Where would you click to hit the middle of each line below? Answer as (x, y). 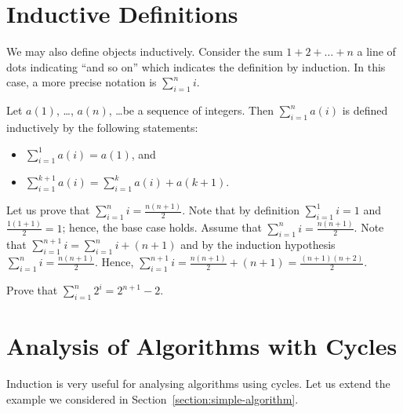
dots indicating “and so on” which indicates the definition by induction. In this (196, 66)
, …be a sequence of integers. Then (191, 110)
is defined (365, 110)
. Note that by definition (241, 210)
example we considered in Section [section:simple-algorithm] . (152, 398)
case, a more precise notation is (82, 82)
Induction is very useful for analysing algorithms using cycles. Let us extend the (198, 384)
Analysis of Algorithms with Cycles (202, 346)
